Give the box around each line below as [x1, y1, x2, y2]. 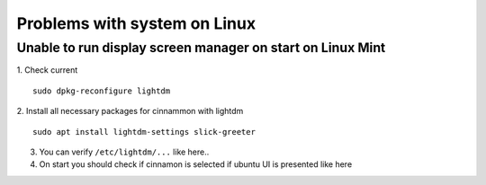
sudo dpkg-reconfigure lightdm [32, 85, 171, 96]
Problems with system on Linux [16, 13, 256, 33]
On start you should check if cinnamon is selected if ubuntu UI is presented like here [39, 159, 353, 170]
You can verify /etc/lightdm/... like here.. [39, 146, 210, 157]
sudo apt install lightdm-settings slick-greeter [32, 127, 256, 137]
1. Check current [16, 65, 78, 75]
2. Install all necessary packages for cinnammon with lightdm [16, 106, 244, 117]
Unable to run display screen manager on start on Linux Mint [16, 40, 386, 56]
